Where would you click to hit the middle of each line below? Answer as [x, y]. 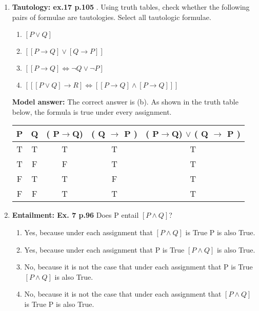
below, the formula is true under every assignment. [92, 111]
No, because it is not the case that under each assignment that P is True [138, 267]
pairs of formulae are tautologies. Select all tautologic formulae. [112, 17]
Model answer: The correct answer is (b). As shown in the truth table [125, 102]
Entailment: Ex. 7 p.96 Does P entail [75, 215]
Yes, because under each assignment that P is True [104, 249]
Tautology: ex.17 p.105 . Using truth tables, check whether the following [131, 7]
